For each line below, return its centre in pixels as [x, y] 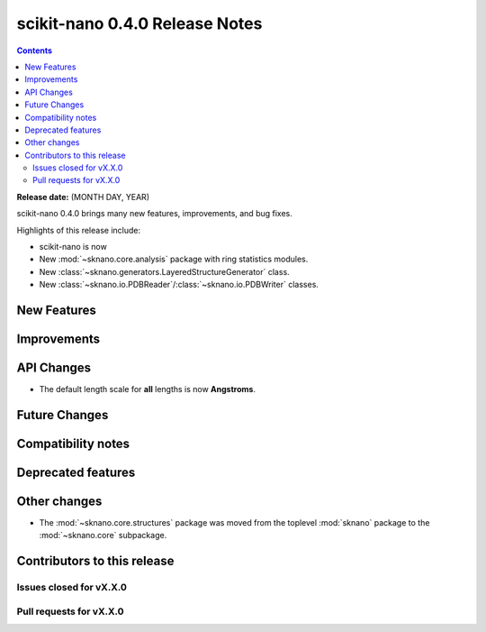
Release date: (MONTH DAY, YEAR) [83, 197]
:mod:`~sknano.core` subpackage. [103, 536]
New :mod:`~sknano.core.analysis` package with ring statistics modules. [174, 259]
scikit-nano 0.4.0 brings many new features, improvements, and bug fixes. [154, 214]
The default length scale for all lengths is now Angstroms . [148, 389]
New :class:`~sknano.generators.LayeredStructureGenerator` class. [164, 271]
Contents [35, 50]
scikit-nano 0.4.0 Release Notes [139, 23]
